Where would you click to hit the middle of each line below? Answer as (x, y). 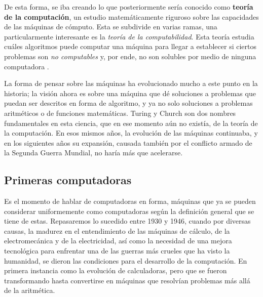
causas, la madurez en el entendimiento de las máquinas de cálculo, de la (117, 230)
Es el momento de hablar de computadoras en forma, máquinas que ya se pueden (130, 201)
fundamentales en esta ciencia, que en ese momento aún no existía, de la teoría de (131, 123)
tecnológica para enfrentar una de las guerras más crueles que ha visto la (117, 251)
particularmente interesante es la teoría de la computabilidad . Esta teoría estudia (129, 36)
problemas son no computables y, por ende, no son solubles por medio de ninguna (130, 56)
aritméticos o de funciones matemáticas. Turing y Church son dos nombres (120, 113)
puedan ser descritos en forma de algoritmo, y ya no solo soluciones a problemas (128, 103)
